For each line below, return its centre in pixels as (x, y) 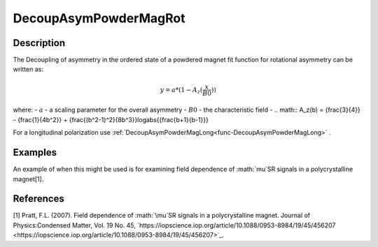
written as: (28, 69)
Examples (35, 152)
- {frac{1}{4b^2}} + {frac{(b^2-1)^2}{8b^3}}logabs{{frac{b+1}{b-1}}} (111, 119)
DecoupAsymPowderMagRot (99, 18)
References (38, 199)
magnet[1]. (28, 179)
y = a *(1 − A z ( (181, 90)
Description (39, 43)
